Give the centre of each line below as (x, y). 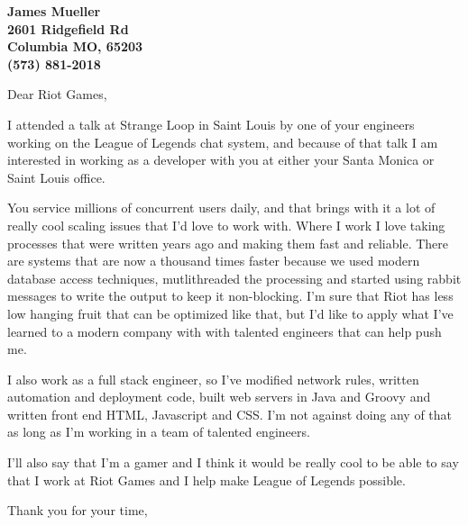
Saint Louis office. (56, 177)
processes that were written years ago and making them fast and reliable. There (228, 243)
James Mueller (54, 11)
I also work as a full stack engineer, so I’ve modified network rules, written (213, 379)
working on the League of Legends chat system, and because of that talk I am (223, 142)
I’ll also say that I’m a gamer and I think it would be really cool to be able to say (233, 462)
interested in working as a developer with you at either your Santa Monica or (221, 160)
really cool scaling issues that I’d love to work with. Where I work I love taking (226, 225)
